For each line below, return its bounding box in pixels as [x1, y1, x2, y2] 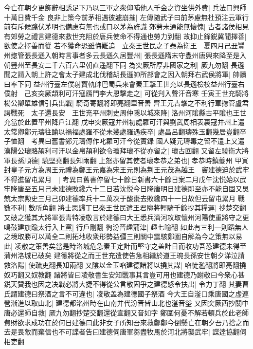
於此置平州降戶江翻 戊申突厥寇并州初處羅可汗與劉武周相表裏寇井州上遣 [17, 117, 245, 127]
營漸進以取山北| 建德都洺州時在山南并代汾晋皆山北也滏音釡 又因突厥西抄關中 [4, 298, 249, 308]
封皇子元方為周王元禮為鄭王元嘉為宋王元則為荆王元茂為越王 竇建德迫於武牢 [4, 165, 249, 175]
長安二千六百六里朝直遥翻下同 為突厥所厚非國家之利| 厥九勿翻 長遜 [31, 59, 244, 70]
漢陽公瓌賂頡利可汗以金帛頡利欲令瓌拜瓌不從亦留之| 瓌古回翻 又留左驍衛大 [4, 145, 242, 155]
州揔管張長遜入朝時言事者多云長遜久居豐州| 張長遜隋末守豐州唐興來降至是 [4, 50, 240, 60]
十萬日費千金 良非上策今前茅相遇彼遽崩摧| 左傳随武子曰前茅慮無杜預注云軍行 [4, 12, 249, 22]
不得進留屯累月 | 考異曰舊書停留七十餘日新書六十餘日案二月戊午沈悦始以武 [4, 174, 247, 184]
